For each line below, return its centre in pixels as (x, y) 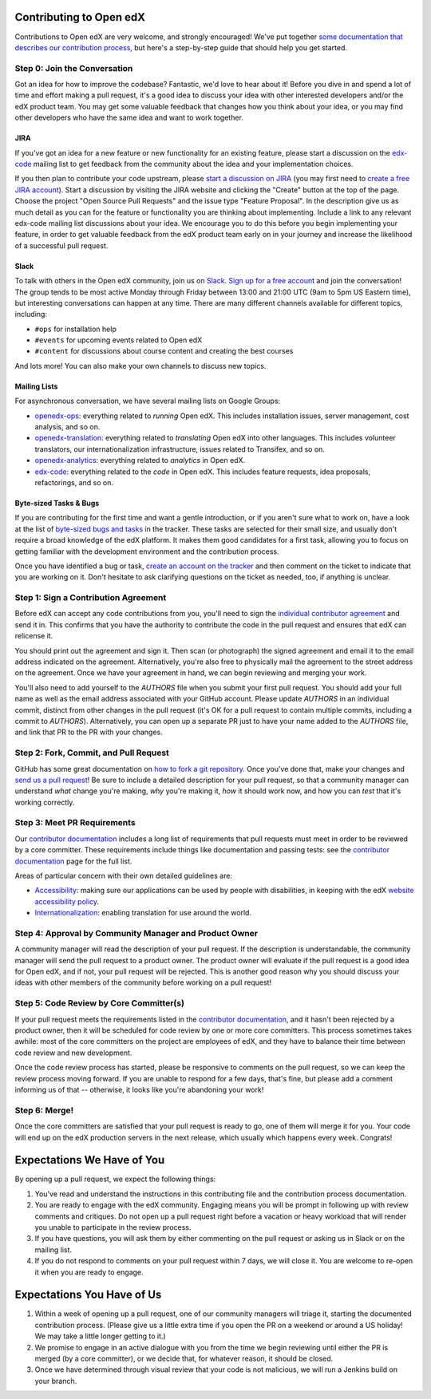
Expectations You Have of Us (88, 1295)
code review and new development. (73, 1053)
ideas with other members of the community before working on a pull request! (143, 982)
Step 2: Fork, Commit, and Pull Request (92, 753)
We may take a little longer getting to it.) (101, 1336)
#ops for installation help (76, 329)
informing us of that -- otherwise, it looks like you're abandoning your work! (139, 1089)
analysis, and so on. (67, 427)
